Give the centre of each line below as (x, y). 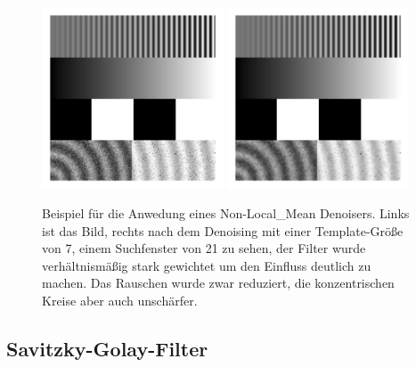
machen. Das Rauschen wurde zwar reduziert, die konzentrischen (218, 283)
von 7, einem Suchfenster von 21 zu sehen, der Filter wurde (204, 248)
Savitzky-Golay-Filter (107, 349)
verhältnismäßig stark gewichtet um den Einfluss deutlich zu (207, 265)
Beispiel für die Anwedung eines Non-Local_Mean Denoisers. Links (226, 213)
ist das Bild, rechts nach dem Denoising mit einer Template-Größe (223, 230)
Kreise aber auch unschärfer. (120, 301)
